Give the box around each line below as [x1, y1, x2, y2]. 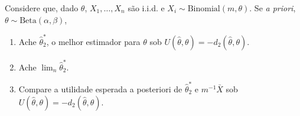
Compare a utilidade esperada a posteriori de [18, 82, 182, 95]
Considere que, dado [5, 2, 79, 14]
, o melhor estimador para [46, 35, 141, 47]
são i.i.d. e [128, 2, 165, 14]
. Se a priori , [249, 2, 296, 14]
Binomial [187, 5, 220, 13]
